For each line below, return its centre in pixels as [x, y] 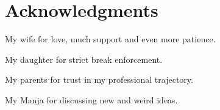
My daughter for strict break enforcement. [84, 59]
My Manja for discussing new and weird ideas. [91, 99]
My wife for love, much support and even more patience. [110, 39]
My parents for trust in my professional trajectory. [99, 79]
